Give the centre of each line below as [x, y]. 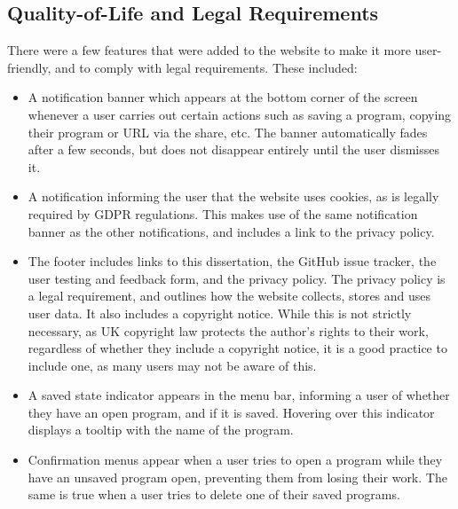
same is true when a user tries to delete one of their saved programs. [214, 494]
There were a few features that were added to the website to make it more [209, 50]
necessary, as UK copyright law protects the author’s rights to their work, [228, 330]
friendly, [29, 67]
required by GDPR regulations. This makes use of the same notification [223, 213]
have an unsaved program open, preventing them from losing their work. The [237, 477]
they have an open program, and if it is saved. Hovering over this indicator [231, 412]
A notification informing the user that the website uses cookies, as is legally [233, 196]
